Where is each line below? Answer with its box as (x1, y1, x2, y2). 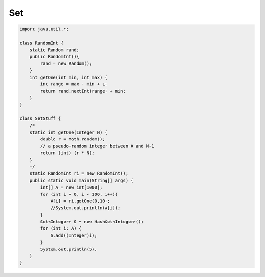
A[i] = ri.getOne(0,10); (50, 198, 110, 204)
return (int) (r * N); (40, 150, 95, 156)
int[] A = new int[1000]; (40, 185, 103, 190)
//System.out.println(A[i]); (50, 205, 121, 211)
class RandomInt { (19, 40, 64, 46)
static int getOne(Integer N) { (29, 130, 108, 135)
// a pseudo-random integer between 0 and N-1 (40, 143, 154, 149)
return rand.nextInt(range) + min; (40, 88, 126, 94)
